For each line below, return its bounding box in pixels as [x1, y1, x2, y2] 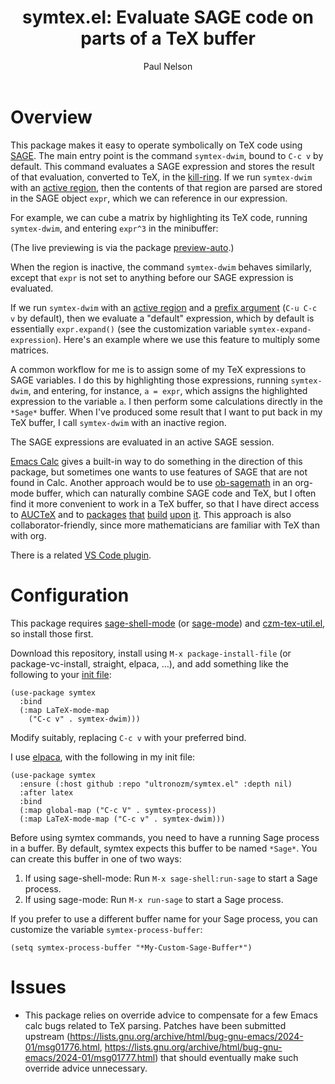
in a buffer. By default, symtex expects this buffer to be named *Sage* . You [10, 842, 318, 854]
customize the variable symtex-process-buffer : [10, 923, 203, 935]
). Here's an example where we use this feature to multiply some [54, 333, 321, 345]
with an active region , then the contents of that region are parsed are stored [10, 181, 323, 193]
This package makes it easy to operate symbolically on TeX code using [10, 139, 303, 151]
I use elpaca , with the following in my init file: [10, 751, 196, 763]
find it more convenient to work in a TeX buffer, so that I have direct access [10, 497, 320, 510]
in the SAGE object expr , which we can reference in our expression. [10, 192, 288, 204]
